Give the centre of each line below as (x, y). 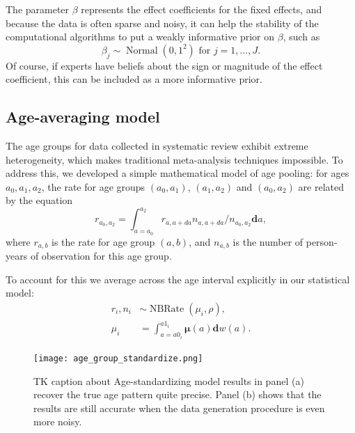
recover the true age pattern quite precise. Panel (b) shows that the (177, 394)
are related (321, 186)
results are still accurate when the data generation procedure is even (179, 408)
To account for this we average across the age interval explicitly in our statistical (178, 279)
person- (322, 241)
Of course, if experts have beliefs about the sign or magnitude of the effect (164, 65)
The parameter (38, 9)
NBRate (167, 309)
